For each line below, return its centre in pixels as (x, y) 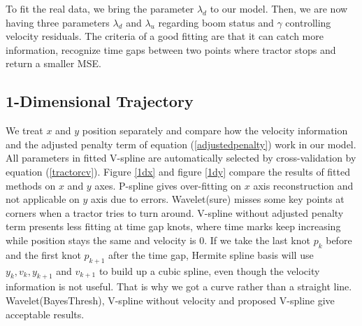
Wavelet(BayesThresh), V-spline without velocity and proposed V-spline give (170, 300)
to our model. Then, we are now (279, 8)
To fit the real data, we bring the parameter (100, 8)
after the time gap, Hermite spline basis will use (211, 254)
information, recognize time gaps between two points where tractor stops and (171, 49)
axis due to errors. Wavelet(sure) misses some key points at (218, 199)
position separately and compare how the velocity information (215, 130)
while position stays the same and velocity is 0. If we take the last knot (158, 240)
